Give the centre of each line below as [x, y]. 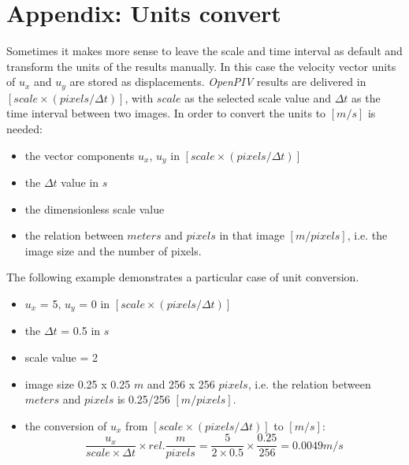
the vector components [80, 155]
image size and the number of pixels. [113, 250]
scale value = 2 [61, 357]
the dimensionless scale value [95, 208]
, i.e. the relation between [309, 383]
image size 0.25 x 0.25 [78, 383]
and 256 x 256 [181, 383]
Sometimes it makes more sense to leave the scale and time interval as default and [204, 51]
